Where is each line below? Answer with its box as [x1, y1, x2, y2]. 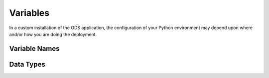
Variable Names [9, 44, 60, 53]
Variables [9, 7, 50, 18]
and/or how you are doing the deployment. [9, 31, 97, 37]
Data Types [9, 60, 46, 69]
